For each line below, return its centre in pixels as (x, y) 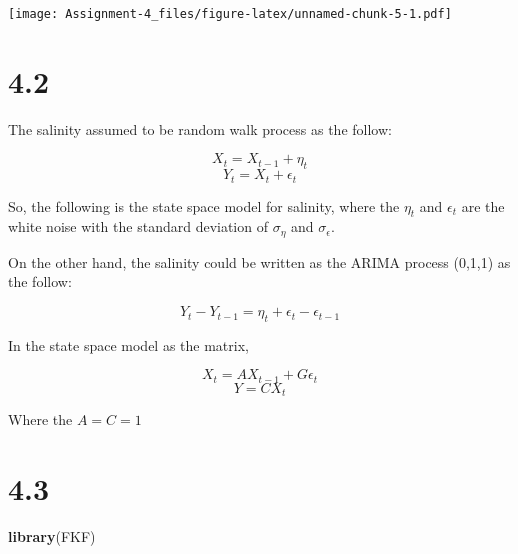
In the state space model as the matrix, (128, 344)
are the (483, 205)
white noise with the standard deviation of (138, 226)
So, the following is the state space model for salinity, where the (204, 205)
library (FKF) (52, 536)
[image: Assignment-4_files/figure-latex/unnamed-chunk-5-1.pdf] (230, 14)
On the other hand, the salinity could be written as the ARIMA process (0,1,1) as (259, 261)
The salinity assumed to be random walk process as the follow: (200, 128)
